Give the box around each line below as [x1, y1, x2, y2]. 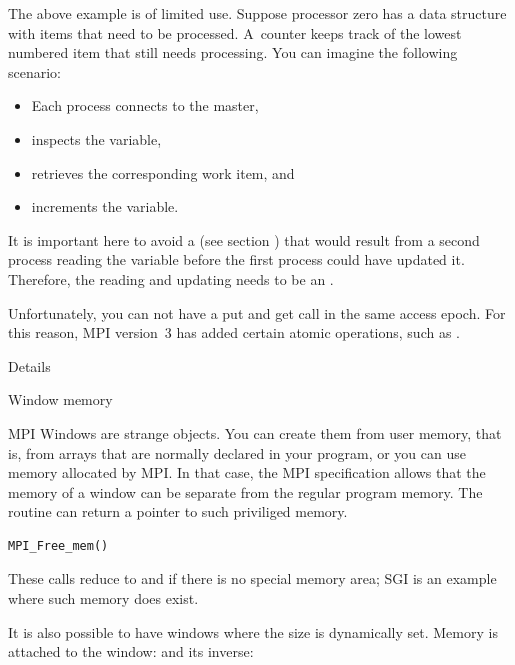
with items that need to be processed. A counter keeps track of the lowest [8, 22, 462, 43]
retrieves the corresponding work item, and [31, 162, 295, 183]
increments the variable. [31, 196, 179, 217]
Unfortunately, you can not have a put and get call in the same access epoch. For [8, 302, 506, 323]
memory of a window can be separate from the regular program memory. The [8, 481, 483, 502]
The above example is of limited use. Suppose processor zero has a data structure [8, 3, 507, 23]
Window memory [8, 389, 113, 410]
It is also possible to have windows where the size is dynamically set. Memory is [8, 621, 498, 642]
